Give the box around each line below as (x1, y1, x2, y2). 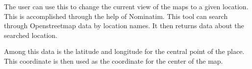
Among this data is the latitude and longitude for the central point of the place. (4, 46, 245, 56)
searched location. (4, 30, 58, 40)
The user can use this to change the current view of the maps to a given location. (4, 1, 249, 11)
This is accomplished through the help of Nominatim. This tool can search (4, 11, 228, 21)
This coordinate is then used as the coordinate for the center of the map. (4, 55, 223, 66)
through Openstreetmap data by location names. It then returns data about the (4, 20, 244, 31)
